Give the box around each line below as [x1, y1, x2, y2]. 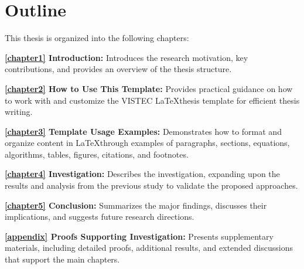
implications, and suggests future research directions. [5, 210, 194, 223]
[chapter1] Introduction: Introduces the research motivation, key [5, 51, 248, 63]
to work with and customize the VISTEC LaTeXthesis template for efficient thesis [5, 94, 300, 106]
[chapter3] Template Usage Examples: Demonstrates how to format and [5, 125, 282, 137]
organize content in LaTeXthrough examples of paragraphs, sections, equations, [5, 137, 290, 149]
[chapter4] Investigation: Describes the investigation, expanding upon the [5, 168, 280, 180]
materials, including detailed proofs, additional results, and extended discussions [5, 241, 293, 254]
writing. [5, 105, 33, 118]
